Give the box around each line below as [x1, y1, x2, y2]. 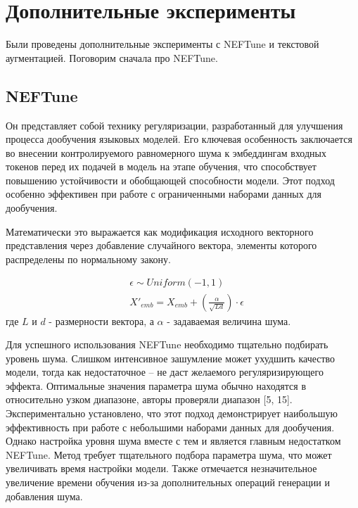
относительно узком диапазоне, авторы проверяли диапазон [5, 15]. [6, 392, 293, 407]
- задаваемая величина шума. [167, 313, 291, 328]
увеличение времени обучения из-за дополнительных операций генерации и [6, 475, 330, 490]
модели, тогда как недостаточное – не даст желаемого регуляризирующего [6, 364, 324, 379]
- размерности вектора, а [49, 313, 154, 328]
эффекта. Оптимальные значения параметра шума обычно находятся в [6, 378, 307, 393]
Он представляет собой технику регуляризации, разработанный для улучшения [6, 118, 343, 132]
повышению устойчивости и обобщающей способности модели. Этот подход [6, 172, 335, 187]
